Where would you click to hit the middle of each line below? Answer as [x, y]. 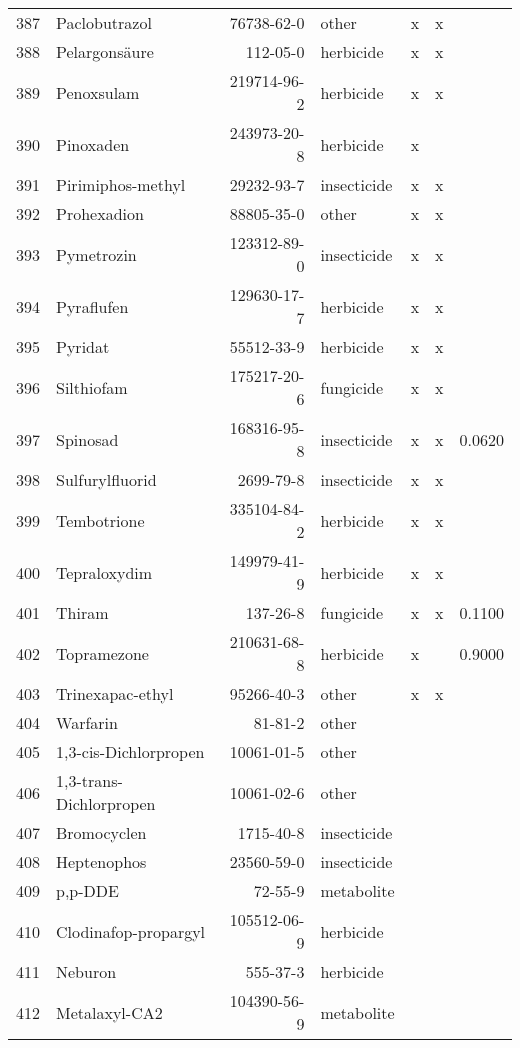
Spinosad [87, 439]
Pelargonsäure [105, 51]
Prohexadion [100, 213]
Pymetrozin [96, 254]
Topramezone [102, 653]
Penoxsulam [98, 92]
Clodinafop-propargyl [131, 931]
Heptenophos [101, 861]
